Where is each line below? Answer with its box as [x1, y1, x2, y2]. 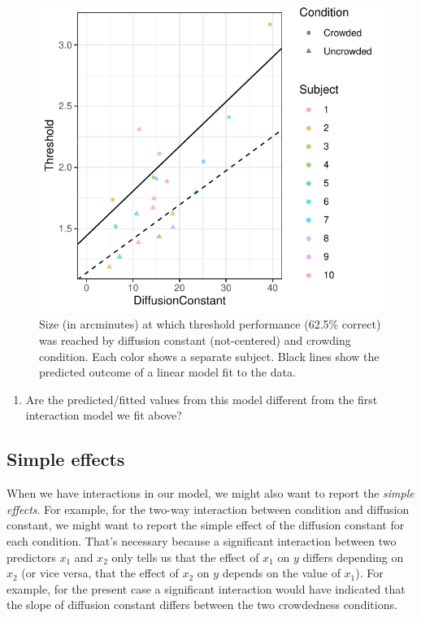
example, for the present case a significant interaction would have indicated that [7, 580, 406, 597]
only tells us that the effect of [111, 548, 259, 565]
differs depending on [302, 548, 404, 565]
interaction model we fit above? [25, 407, 182, 424]
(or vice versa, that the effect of [21, 564, 179, 581]
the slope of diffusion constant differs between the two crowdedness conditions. [7, 596, 397, 613]
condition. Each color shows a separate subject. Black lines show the [39, 347, 380, 364]
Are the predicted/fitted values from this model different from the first [25, 390, 378, 407]
